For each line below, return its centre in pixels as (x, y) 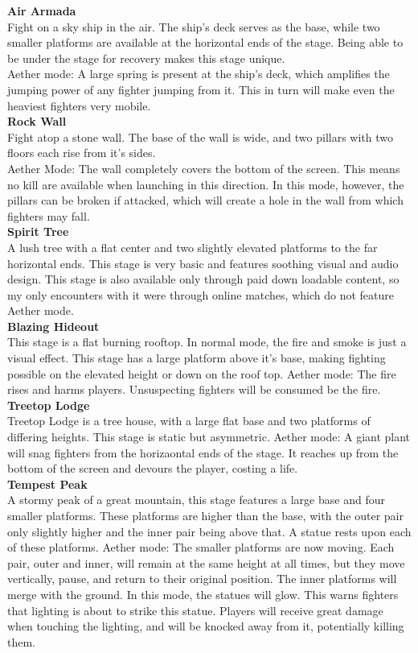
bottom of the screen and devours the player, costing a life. (153, 468)
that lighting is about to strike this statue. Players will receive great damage (195, 610)
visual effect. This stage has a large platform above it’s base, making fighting (197, 358)
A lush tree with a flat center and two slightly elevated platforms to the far (193, 247)
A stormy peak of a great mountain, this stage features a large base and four (196, 500)
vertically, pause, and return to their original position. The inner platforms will (202, 579)
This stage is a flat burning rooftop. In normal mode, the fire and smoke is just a (207, 342)
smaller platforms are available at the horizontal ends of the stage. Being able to (205, 42)
